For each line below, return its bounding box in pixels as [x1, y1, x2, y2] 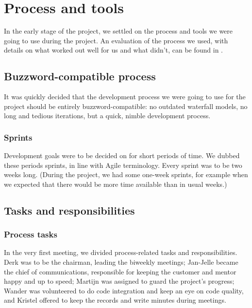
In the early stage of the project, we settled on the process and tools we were [4, 26, 233, 36]
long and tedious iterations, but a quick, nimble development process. [4, 110, 211, 121]
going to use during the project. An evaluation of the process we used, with [4, 35, 228, 45]
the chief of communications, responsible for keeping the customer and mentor [4, 266, 236, 276]
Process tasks [4, 228, 57, 240]
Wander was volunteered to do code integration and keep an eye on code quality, [4, 285, 244, 295]
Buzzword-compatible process [4, 69, 156, 84]
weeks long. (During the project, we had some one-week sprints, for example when [4, 169, 248, 180]
